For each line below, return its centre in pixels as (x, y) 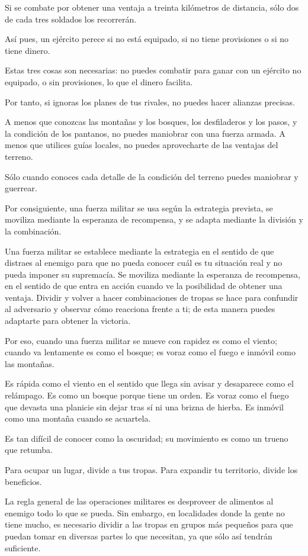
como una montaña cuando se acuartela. (78, 418)
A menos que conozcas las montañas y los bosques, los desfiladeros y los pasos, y (151, 122)
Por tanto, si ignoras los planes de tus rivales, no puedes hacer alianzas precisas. (150, 102)
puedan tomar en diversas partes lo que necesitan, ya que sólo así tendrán (139, 536)
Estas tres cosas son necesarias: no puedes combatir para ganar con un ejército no (153, 70)
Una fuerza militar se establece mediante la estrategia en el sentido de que (139, 251)
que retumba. (29, 450)
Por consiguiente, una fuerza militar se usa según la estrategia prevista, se (139, 208)
